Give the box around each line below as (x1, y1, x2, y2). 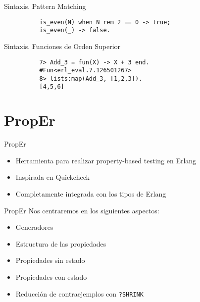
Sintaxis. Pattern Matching (4, 1, 86, 11)
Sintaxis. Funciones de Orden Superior (4, 41, 121, 51)
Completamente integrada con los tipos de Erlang (15, 189, 166, 199)
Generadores (15, 222, 53, 232)
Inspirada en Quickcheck (15, 172, 90, 182)
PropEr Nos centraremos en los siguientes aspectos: (4, 205, 159, 215)
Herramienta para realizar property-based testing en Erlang (15, 155, 197, 165)
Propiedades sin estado (15, 255, 85, 265)
